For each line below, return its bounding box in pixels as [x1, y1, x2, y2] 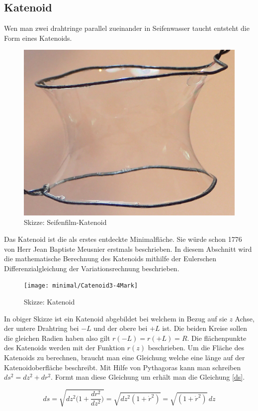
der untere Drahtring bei [4, 323, 79, 333]
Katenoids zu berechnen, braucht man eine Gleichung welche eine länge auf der [4, 352, 245, 363]
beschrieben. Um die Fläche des [148, 342, 245, 353]
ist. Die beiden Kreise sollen [162, 323, 248, 333]
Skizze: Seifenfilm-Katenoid [24, 217, 107, 227]
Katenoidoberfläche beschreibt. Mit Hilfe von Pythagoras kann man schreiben [4, 362, 241, 372]
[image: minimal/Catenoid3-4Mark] [24, 282, 138, 290]
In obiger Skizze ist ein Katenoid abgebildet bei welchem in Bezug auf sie [4, 313, 227, 323]
